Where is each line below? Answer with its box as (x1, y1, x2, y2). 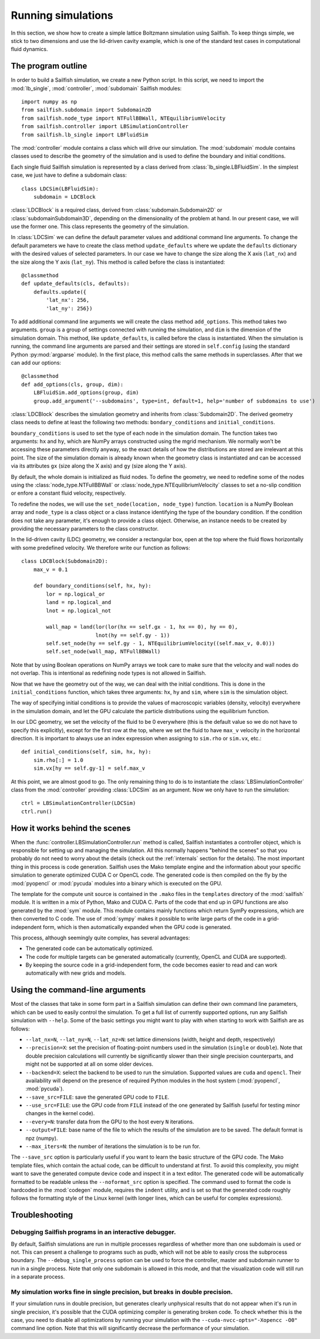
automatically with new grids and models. (25, 969, 126, 976)
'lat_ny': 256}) (46, 305, 93, 311)
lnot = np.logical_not (46, 607, 112, 614)
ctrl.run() (21, 808, 53, 815)
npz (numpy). (25, 1135, 58, 1142)
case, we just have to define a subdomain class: (11, 172, 127, 179)
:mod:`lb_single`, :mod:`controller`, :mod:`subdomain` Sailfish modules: (11, 85, 182, 92)
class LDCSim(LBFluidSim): (21, 185, 99, 192)
